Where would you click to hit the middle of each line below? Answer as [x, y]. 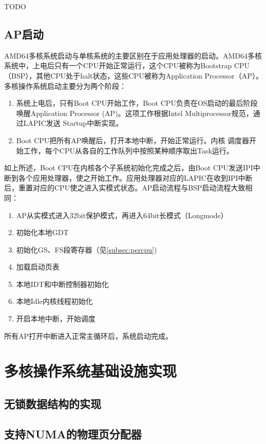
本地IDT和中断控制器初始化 [62, 284]
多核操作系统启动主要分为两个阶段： [65, 85]
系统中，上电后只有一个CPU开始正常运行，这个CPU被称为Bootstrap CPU [127, 65]
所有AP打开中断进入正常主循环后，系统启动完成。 [89, 335]
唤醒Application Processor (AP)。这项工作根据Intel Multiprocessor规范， [135, 113]
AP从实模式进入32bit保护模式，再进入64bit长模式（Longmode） [122, 215]
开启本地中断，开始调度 [56, 318]
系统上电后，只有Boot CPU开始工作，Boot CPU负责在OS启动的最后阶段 [137, 103]
